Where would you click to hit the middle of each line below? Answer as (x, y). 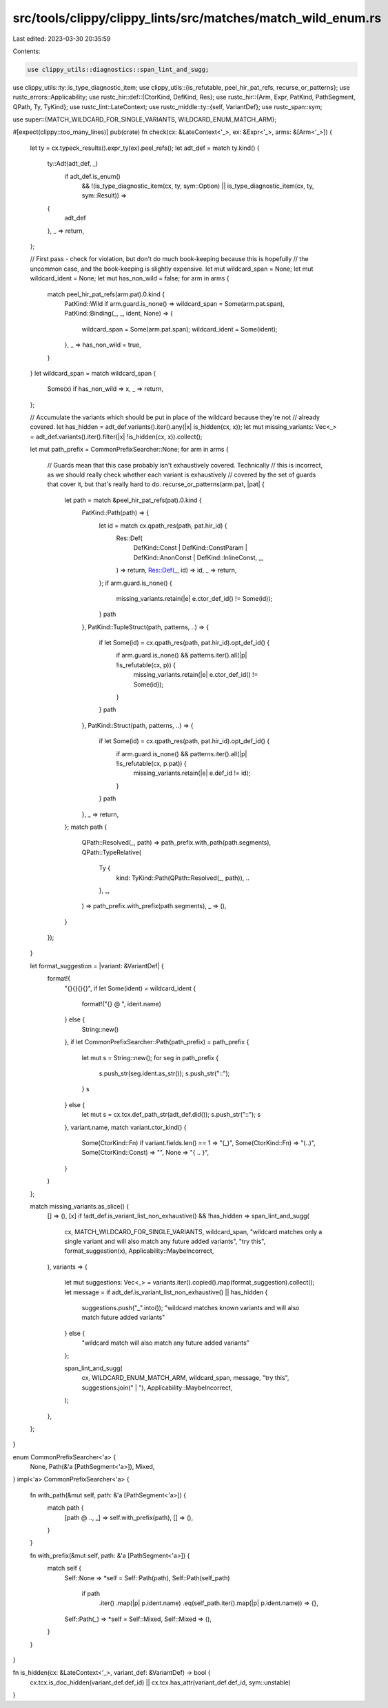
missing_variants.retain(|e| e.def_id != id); (192, 773)
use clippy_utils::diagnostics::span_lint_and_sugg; (118, 69)
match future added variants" (123, 1317)
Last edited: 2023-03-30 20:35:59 (62, 39)
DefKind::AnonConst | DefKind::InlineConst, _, (198, 557)
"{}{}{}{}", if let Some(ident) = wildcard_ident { (130, 988)
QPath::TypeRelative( (111, 852)
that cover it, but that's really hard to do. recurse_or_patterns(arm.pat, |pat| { (156, 484)
